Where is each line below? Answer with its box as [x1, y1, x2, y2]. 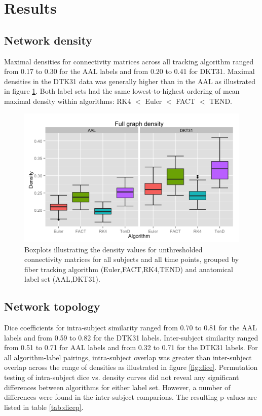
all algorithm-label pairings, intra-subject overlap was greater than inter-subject [4, 352, 252, 362]
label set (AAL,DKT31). [24, 274, 100, 284]
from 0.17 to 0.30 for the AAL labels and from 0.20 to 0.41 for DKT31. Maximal [4, 66, 255, 77]
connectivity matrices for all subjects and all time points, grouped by [24, 254, 239, 264]
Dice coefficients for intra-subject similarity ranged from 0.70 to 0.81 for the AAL [4, 322, 257, 333]
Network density [4, 32, 92, 48]
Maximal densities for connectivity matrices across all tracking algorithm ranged [4, 56, 254, 66]
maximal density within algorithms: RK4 [4, 95, 131, 106]
